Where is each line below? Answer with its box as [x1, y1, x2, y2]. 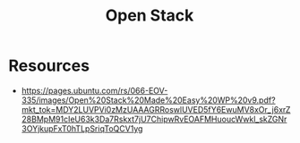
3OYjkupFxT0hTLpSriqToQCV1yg [21, 122, 143, 134]
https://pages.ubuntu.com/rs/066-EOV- [21, 85, 168, 96]
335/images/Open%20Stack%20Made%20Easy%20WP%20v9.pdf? [21, 95, 276, 105]
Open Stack [105, 5, 194, 26]
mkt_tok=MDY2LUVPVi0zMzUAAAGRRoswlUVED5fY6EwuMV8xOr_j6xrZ [21, 104, 291, 114]
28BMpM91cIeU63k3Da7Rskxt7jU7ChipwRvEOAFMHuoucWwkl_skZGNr [21, 114, 287, 124]
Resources [8, 55, 90, 76]
